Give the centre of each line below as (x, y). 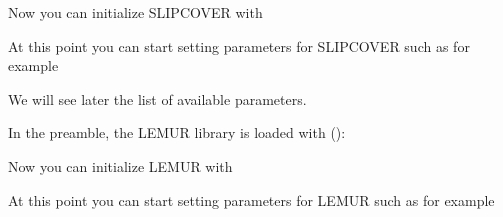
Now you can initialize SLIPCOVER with (135, 12)
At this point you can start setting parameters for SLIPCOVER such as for (239, 45)
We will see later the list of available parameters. (157, 98)
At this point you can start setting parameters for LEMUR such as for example (251, 199)
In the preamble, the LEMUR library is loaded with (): (177, 132)
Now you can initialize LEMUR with (120, 165)
